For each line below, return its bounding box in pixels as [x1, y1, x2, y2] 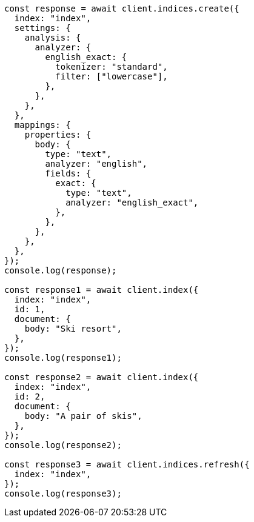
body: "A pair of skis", [24, 411, 142, 421]
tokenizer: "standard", [55, 62, 168, 72]
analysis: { [24, 33, 81, 42]
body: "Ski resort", [24, 324, 122, 333]
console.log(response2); [4, 440, 122, 450]
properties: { [24, 130, 92, 139]
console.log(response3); [4, 489, 122, 498]
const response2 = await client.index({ [4, 372, 199, 382]
